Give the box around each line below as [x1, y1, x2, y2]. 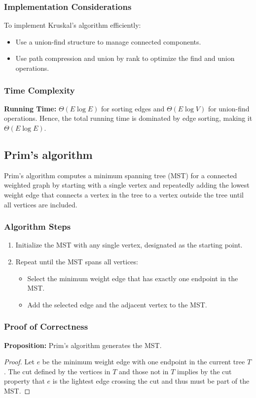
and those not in [119, 366, 169, 376]
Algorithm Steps [4, 220, 71, 233]
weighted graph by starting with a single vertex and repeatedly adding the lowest [4, 180, 250, 190]
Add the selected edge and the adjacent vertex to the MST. [27, 299, 207, 309]
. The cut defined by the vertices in [4, 366, 110, 376]
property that [4, 376, 45, 386]
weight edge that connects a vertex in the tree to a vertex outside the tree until [4, 189, 244, 199]
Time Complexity [4, 84, 75, 96]
